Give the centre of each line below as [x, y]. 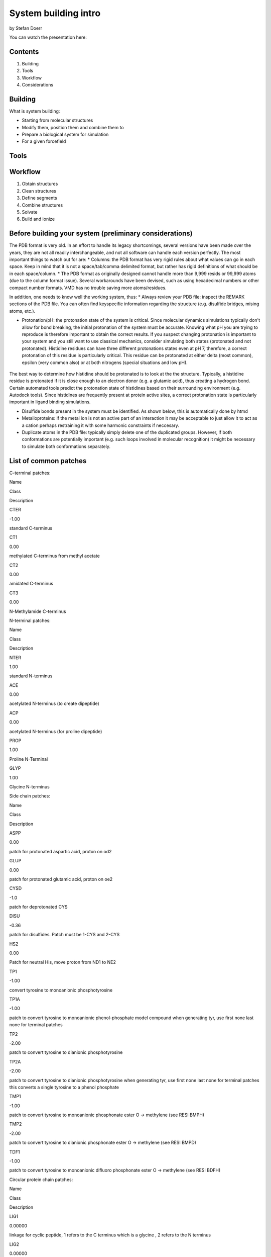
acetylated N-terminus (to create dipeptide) [54, 703]
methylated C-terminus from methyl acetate [54, 556]
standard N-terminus [31, 676]
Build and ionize [38, 219]
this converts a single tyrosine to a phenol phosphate [64, 1087]
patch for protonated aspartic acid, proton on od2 [60, 851]
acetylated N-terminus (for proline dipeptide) [56, 731]
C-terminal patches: [30, 473]
